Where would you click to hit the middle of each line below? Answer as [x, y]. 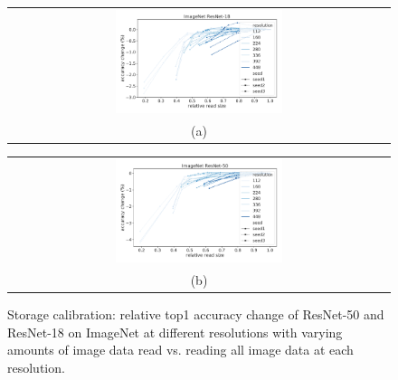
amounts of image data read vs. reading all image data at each [180, 350]
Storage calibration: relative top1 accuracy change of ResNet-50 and [196, 314]
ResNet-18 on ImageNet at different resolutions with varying [175, 332]
